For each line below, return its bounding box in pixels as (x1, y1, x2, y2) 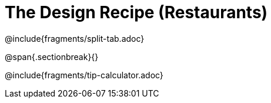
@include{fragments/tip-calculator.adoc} (5, 69, 163, 80)
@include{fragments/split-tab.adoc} (5, 33, 145, 44)
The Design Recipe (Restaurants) (5, 2, 268, 22)
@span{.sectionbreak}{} (5, 51, 99, 62)
